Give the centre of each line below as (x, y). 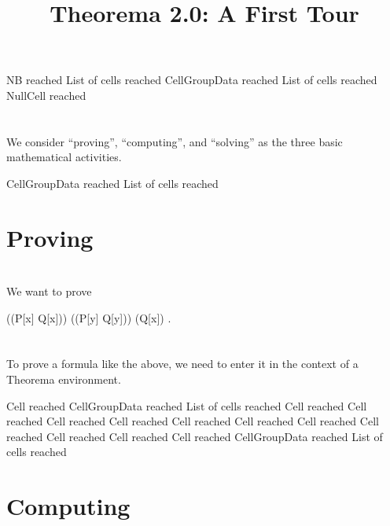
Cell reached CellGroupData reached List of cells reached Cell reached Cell (187, 405)
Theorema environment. (64, 379)
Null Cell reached (46, 95)
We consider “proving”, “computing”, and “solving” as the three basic (175, 141)
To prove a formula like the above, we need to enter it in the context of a (182, 364)
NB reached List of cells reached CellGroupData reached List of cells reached (192, 80)
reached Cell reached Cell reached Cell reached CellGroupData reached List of (195, 436)
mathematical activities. (64, 157)
